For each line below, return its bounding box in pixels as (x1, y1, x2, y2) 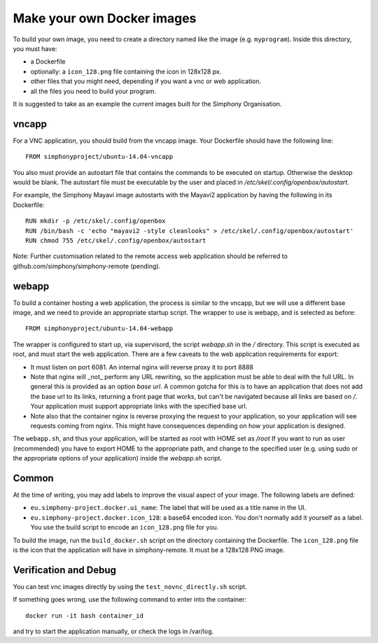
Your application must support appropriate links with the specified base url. (30, 402, 248, 411)
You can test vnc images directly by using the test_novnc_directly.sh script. (13, 582, 248, 591)
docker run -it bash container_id (25, 612, 143, 619)
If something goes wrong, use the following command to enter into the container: (13, 595, 247, 604)
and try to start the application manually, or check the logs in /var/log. (13, 627, 213, 636)
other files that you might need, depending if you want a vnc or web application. (30, 77, 262, 85)
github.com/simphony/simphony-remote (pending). (13, 262, 161, 270)
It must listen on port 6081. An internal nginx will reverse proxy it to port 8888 (30, 362, 253, 371)
